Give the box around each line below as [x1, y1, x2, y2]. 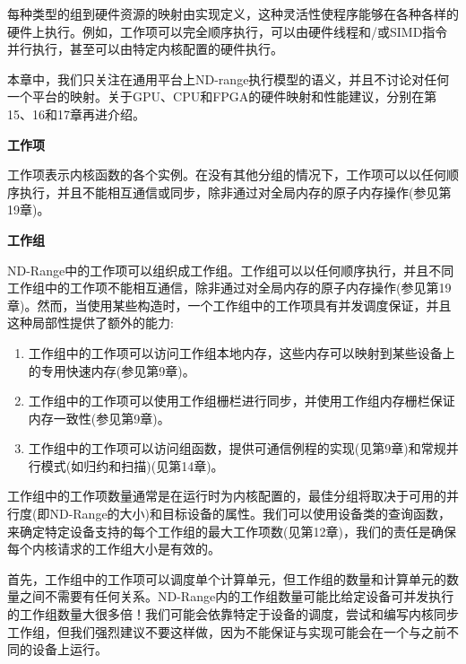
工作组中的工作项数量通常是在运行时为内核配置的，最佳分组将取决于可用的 [7, 486, 446, 505]
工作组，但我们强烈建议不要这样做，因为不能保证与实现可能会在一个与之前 [7, 622, 446, 641]
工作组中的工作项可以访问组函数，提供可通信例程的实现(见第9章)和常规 [28, 439, 446, 458]
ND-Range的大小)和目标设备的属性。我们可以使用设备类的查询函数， [49, 504, 452, 523]
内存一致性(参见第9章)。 [28, 408, 170, 427]
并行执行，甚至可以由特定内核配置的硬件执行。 [7, 39, 283, 58]
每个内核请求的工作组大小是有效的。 [7, 539, 220, 558]
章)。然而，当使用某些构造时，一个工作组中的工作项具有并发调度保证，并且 [7, 295, 452, 314]
